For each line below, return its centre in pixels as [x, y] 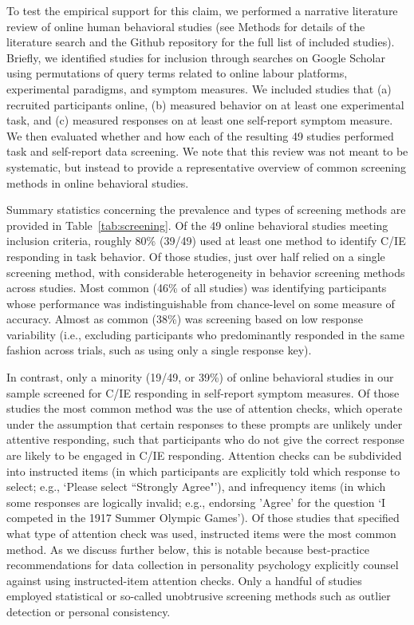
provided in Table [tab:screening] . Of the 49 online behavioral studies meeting [197, 225]
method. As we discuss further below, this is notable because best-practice [188, 549]
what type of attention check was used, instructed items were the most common [201, 533]
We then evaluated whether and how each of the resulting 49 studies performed [200, 135]
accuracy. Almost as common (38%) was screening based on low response [185, 319]
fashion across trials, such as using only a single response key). [159, 350]
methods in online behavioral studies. [98, 182]
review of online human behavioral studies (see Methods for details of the [186, 26]
